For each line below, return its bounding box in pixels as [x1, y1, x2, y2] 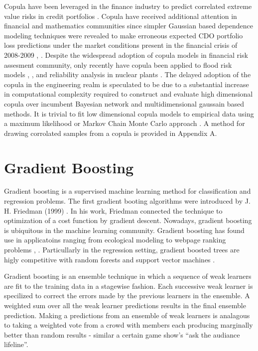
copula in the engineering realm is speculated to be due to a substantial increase [4, 79, 249, 89]
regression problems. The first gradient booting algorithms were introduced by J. [4, 196, 251, 206]
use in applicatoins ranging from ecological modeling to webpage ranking [4, 234, 226, 245]
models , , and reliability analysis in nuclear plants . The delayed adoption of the [4, 69, 251, 80]
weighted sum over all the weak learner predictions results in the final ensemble [4, 300, 246, 310]
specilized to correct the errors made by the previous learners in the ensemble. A [4, 290, 250, 301]
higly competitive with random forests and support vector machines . [4, 254, 215, 264]
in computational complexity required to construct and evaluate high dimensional [4, 89, 253, 99]
